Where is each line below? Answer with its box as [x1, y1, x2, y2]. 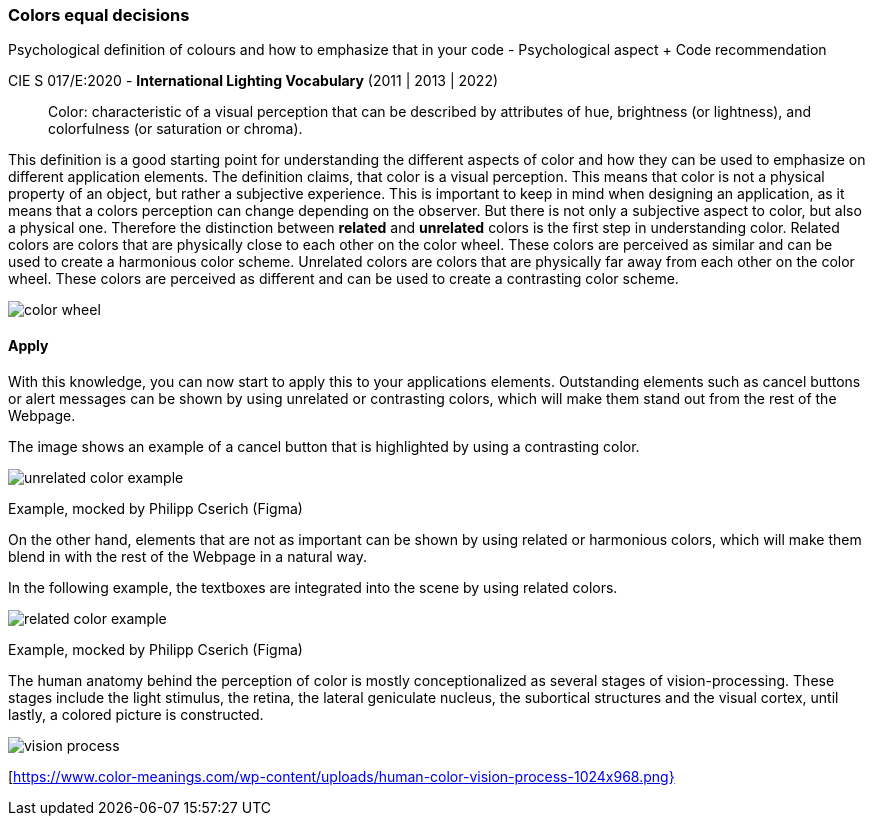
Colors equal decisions [8, 5, 190, 25]
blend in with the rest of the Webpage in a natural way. [8, 547, 368, 565]
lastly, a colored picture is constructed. [8, 705, 264, 723]
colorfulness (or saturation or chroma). [48, 120, 303, 138]
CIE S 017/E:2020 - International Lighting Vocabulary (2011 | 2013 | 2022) [8, 72, 499, 90]
